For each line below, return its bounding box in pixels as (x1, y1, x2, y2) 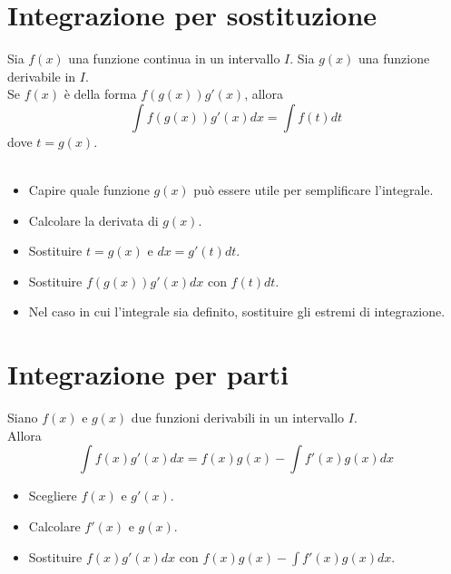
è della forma (64, 84, 137, 103)
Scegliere (28, 486, 77, 505)
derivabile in (7, 66, 76, 85)
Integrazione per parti (7, 355, 289, 393)
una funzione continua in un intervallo (68, 49, 280, 68)
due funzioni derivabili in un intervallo (131, 408, 345, 427)
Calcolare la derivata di (28, 210, 159, 229)
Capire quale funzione (28, 180, 150, 199)
